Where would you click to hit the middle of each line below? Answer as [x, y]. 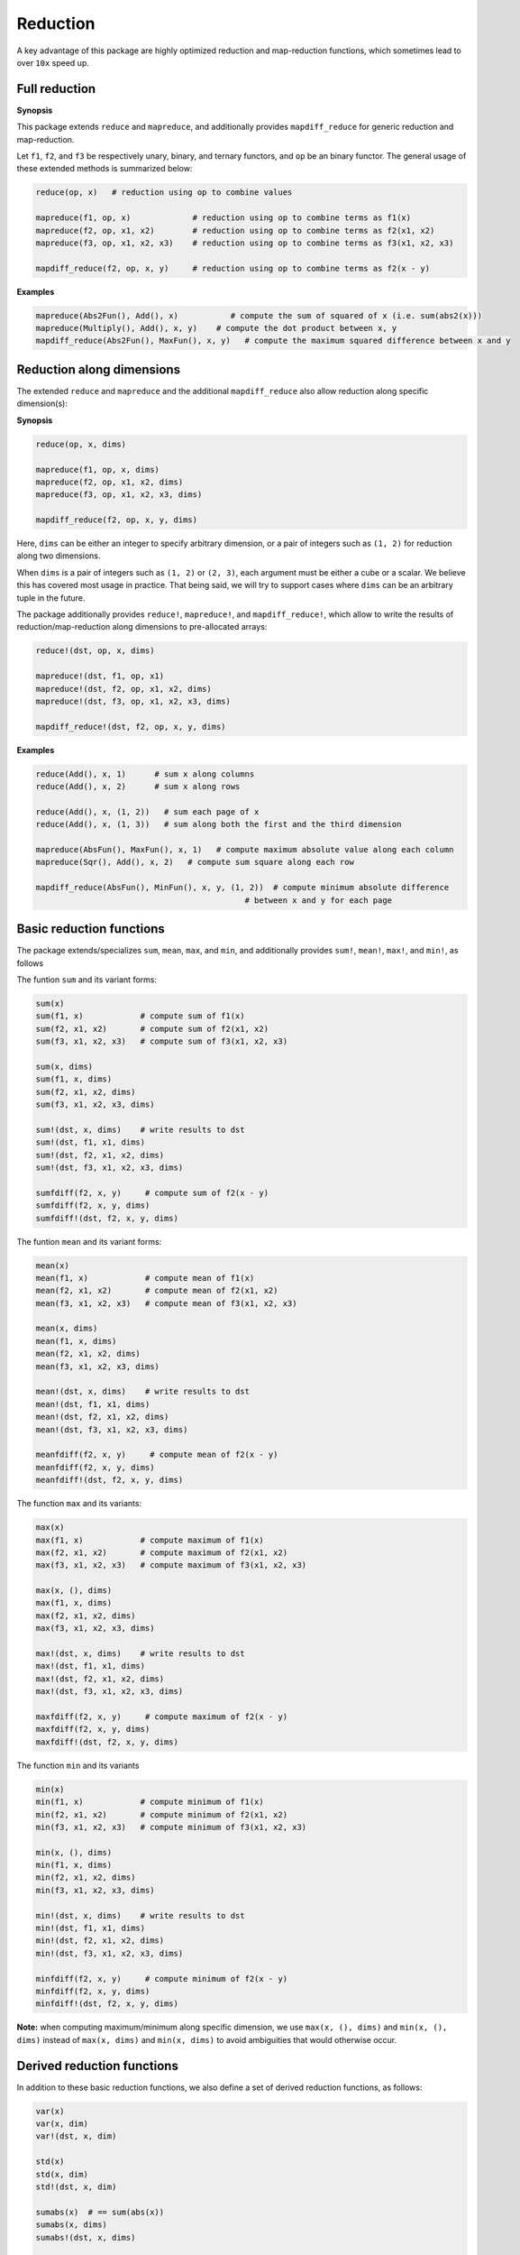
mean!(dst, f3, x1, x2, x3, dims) [112, 1429]
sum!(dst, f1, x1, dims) [91, 1142]
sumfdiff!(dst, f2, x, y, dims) [107, 1218]
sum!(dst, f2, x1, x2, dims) [100, 1155]
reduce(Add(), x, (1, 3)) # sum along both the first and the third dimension [219, 824]
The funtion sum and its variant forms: [87, 980]
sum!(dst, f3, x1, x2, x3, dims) [109, 1167]
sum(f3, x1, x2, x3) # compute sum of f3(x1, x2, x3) [162, 1041]
